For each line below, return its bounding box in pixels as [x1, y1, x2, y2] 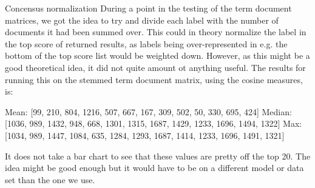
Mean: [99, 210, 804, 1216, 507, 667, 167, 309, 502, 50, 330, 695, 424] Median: [5, 105, 292, 118]
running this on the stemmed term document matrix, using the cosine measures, [5, 73, 303, 86]
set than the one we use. [5, 173, 95, 186]
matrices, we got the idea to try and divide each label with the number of [5, 13, 279, 26]
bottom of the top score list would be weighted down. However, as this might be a [5, 49, 310, 62]
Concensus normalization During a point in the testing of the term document [5, 2, 292, 14]
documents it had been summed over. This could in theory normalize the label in [5, 25, 307, 38]
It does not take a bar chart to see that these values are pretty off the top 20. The [5, 149, 311, 162]
